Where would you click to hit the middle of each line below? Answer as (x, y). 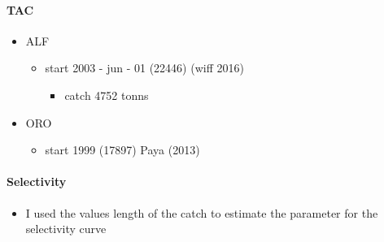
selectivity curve (66, 229)
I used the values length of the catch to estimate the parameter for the (202, 212)
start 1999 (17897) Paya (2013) (122, 150)
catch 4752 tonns (107, 95)
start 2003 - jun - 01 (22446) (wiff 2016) (144, 68)
